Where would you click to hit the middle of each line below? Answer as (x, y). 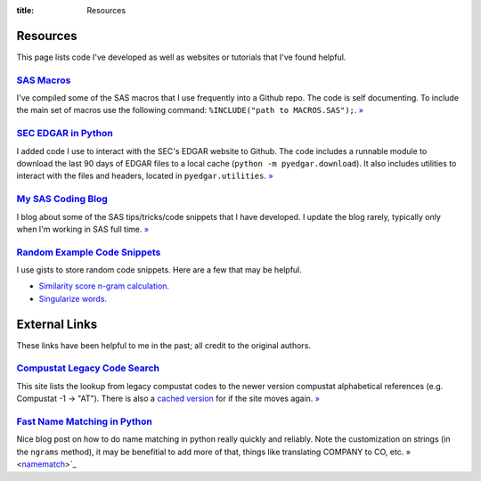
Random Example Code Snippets (89, 252)
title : (25, 10)
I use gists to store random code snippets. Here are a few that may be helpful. (159, 270)
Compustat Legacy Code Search (88, 368)
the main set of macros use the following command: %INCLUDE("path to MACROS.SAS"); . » (190, 110)
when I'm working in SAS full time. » (83, 229)
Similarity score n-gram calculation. (104, 286)
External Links (57, 324)
